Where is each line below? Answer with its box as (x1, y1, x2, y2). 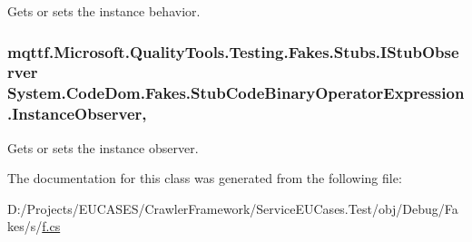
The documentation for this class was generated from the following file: (7, 169, 402, 188)
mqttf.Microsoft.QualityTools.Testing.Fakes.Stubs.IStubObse (7, 40, 459, 63)
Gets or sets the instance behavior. (7, 2, 201, 20)
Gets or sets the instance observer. (7, 138, 199, 157)
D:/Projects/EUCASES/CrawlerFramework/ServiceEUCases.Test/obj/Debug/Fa (7, 198, 458, 218)
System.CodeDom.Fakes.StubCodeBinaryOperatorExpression (7, 82, 465, 104)
